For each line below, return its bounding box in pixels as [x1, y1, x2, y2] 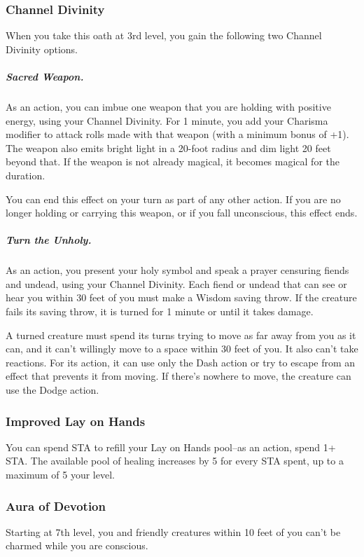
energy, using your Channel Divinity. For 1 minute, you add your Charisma [6, 113, 328, 128]
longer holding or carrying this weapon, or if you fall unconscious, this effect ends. [6, 205, 358, 220]
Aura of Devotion [6, 497, 106, 514]
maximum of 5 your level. [6, 467, 115, 482]
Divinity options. [6, 41, 78, 56]
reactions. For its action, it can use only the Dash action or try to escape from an [6, 355, 356, 369]
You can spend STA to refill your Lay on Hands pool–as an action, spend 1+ [6, 439, 336, 454]
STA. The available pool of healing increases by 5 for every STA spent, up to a [6, 453, 344, 468]
